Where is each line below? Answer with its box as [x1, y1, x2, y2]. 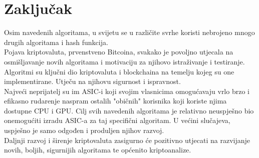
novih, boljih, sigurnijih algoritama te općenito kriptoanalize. [4, 144, 191, 155]
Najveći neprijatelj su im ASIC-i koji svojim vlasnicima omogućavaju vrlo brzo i [4, 85, 249, 96]
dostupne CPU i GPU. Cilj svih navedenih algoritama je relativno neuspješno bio [4, 105, 254, 115]
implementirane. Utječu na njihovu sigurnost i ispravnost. [4, 76, 181, 86]
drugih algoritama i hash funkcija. [4, 36, 108, 47]
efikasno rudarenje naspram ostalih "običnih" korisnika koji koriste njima [4, 95, 227, 106]
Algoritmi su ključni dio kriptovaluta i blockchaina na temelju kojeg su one [4, 66, 234, 76]
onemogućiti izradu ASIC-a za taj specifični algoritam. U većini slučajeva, [4, 115, 230, 125]
